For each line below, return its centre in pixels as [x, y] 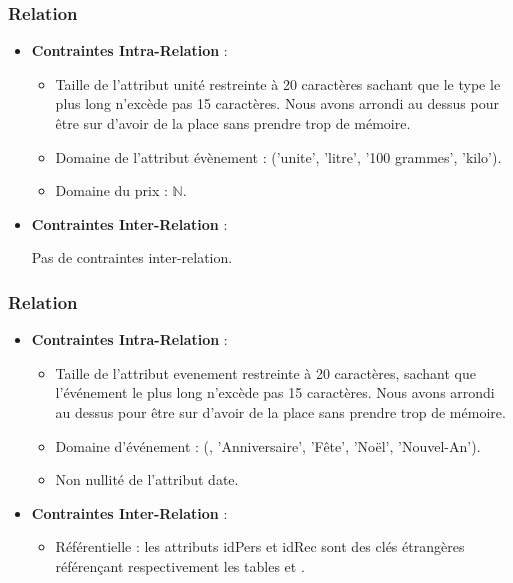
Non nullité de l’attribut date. [147, 479]
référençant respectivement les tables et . [180, 565]
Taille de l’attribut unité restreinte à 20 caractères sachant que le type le [278, 83]
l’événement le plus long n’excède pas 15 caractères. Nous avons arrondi [275, 392]
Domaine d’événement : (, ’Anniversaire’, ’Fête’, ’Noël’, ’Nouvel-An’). [268, 445]
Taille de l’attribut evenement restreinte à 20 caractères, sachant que [265, 372]
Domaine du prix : [111, 190]
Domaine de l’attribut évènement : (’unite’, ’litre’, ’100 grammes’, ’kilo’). [278, 156]
